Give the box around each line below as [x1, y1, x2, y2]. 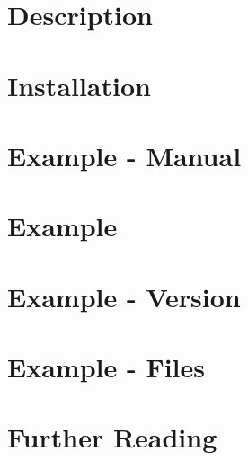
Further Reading [7, 419, 217, 456]
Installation [7, 66, 151, 103]
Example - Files [7, 349, 205, 385]
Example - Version [7, 278, 241, 314]
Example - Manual [7, 137, 242, 173]
